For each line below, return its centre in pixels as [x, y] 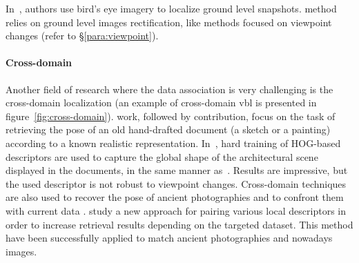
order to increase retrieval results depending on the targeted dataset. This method [179, 224]
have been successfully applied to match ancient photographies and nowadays [169, 238]
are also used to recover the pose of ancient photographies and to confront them [175, 197]
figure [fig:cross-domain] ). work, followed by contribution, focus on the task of [171, 116]
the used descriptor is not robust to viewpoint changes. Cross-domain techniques [176, 183]
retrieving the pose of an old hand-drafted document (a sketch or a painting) [168, 129]
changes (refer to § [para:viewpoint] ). [82, 36]
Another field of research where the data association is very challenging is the [169, 89]
